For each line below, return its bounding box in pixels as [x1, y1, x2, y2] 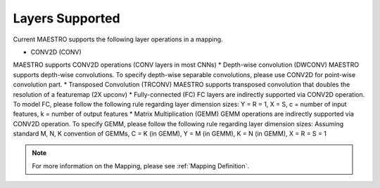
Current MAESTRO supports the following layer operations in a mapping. [13, 35, 223, 43]
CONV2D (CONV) [30, 48, 82, 56]
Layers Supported [13, 11, 120, 26]
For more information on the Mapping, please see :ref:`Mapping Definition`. [32, 161, 250, 170]
